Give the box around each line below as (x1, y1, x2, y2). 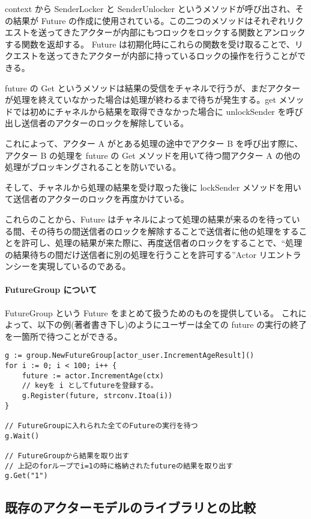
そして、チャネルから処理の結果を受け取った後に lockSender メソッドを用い (5, 180, 301, 193)
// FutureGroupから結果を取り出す (5, 452, 130, 461)
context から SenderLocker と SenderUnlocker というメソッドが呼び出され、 (5, 2, 295, 14)
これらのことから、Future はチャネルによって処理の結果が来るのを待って (5, 212, 292, 225)
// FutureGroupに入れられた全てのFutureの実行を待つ (5, 422, 198, 431)
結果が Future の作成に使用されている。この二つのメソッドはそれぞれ (13, 14, 287, 26)
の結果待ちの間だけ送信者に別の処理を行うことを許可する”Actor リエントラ (5, 248, 301, 260)
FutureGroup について (5, 283, 97, 296)
